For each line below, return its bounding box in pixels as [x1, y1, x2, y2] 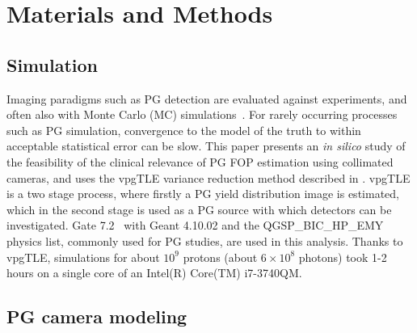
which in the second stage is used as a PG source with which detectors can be [6, 200, 392, 217]
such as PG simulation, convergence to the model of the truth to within [6, 121, 361, 138]
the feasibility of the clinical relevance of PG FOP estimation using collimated [6, 153, 394, 170]
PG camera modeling [6, 304, 187, 329]
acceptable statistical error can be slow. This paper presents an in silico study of [6, 137, 406, 154]
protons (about [183, 248, 258, 265]
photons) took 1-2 [298, 248, 387, 265]
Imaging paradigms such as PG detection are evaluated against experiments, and [6, 90, 407, 107]
